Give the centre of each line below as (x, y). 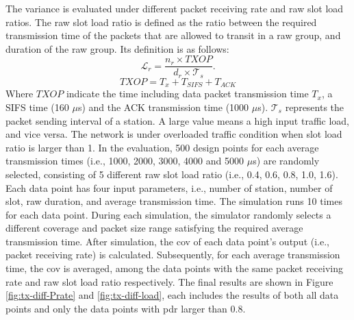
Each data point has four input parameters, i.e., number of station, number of (169, 187)
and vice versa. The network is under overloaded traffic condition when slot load (174, 134)
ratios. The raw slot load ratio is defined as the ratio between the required (161, 22)
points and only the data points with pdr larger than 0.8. (126, 308)
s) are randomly (286, 161)
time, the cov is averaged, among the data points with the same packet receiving (174, 268)
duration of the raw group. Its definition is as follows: (117, 48)
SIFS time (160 (37, 107)
